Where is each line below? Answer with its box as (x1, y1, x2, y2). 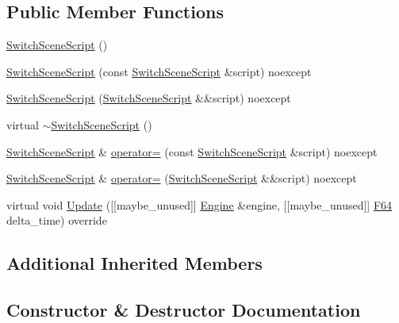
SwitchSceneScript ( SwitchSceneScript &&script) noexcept (6, 90, 291, 106)
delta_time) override (6, 212, 107, 229)
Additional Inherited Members (6, 251, 263, 275)
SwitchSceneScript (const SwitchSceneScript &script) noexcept (6, 63, 312, 79)
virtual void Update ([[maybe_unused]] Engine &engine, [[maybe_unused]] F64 (6, 196, 393, 213)
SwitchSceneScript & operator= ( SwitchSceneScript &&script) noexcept (6, 170, 357, 186)
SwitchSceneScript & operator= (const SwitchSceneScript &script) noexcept (6, 143, 378, 160)
